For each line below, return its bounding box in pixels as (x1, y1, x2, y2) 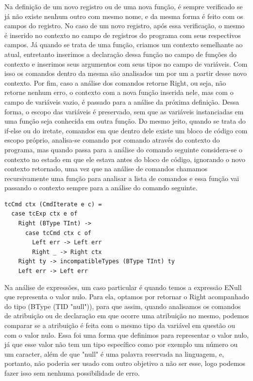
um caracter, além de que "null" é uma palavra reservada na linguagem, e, (4, 348, 224, 359)
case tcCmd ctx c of (25, 229, 91, 236)
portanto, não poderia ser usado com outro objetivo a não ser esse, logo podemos (4, 358, 246, 368)
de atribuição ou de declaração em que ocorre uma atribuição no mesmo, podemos (4, 310, 249, 321)
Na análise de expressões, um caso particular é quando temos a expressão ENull (4, 282, 242, 292)
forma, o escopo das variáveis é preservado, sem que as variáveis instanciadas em (4, 106, 244, 116)
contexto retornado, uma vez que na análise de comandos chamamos (4, 163, 207, 174)
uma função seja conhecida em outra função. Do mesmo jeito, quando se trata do (4, 116, 246, 126)
